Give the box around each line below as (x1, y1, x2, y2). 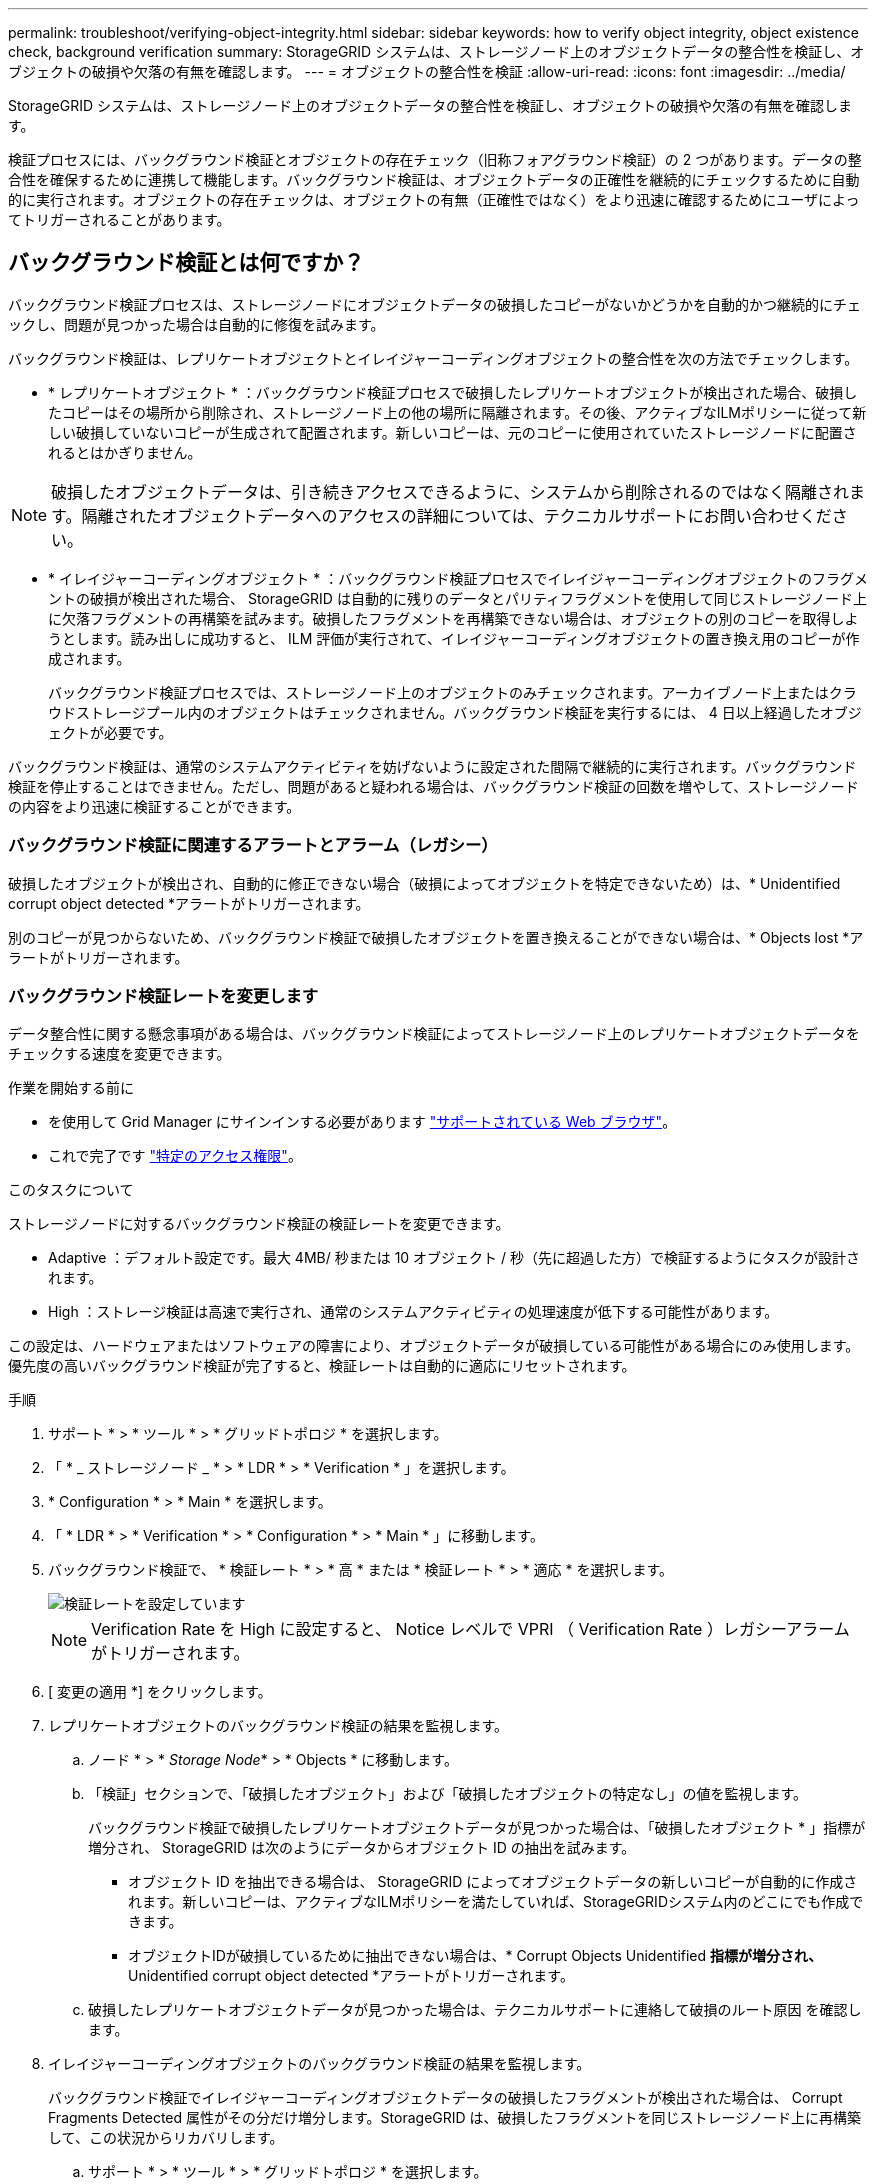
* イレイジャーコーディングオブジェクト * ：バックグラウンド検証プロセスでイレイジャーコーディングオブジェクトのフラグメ (48, 569, 868, 587)
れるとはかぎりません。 (48, 443, 202, 461)
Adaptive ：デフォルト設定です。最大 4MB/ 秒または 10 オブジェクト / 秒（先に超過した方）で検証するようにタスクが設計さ (48, 1249, 861, 1267)
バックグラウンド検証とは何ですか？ (8, 250, 365, 276)
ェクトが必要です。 (48, 723, 173, 741)
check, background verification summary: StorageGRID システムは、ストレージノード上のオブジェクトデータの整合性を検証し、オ (8, 43, 865, 60)
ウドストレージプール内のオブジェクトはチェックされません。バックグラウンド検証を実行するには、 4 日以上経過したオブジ (48, 703, 862, 721)
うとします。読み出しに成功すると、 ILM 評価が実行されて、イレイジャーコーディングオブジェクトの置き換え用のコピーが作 (48, 629, 860, 647)
